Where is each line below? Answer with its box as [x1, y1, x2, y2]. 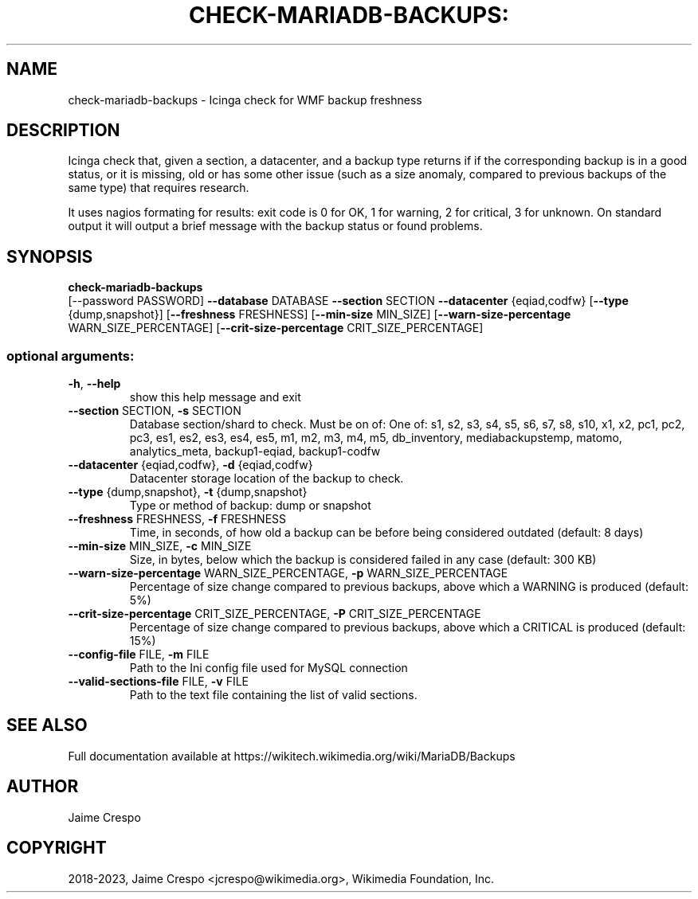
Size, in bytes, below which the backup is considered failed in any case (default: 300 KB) [129, 553, 597, 567]
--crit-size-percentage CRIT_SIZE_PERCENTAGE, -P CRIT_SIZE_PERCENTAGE [68, 607, 481, 621]
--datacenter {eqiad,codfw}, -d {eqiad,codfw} [68, 458, 313, 472]
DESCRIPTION [6, 120, 120, 141]
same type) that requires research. [68, 181, 249, 195]
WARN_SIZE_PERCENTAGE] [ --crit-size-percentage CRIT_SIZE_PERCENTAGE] [68, 321, 484, 335]
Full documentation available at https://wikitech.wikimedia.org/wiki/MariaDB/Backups [68, 749, 516, 763]
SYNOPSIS [6, 246, 93, 267]
